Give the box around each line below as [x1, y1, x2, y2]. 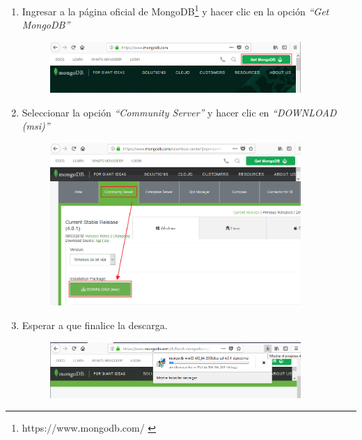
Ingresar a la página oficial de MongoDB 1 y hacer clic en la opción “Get [22, 2, 329, 18]
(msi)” [22, 119, 50, 133]
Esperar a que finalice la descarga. [22, 318, 168, 333]
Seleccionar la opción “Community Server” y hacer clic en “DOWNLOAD [22, 105, 337, 119]
